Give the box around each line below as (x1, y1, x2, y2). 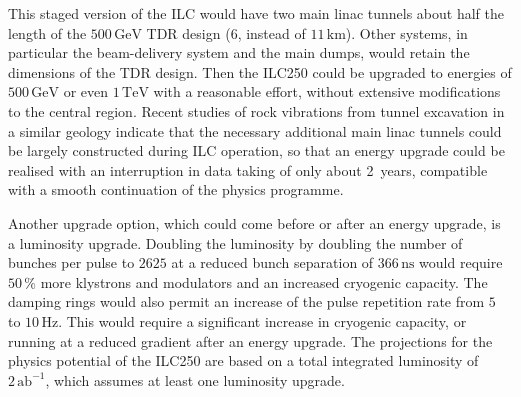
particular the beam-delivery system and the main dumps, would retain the (8, 42, 470, 63)
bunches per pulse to (8, 252, 135, 273)
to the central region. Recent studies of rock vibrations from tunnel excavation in (8, 100, 505, 121)
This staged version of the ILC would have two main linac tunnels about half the (8, 3, 504, 23)
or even (63, 81, 109, 102)
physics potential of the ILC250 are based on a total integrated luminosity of (8, 350, 479, 371)
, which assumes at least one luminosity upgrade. (45, 369, 345, 390)
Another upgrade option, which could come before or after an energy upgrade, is (8, 212, 501, 233)
